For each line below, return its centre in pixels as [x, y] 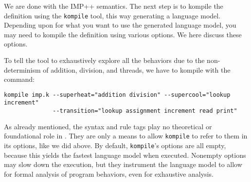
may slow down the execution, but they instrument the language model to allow [123, 164]
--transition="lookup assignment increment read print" [145, 111]
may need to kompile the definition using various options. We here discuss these [123, 34]
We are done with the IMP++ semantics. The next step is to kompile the [114, 6]
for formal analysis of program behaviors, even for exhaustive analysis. [109, 174]
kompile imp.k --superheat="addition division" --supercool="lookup [117, 95]
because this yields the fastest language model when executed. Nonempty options [125, 155]
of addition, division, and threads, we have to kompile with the [137, 69]
